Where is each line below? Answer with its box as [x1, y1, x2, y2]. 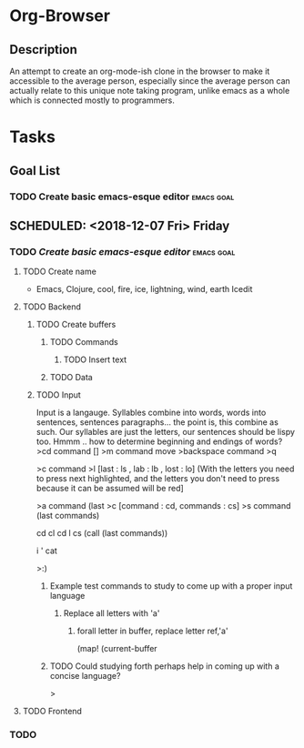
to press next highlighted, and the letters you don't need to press [35, 473, 280, 484]
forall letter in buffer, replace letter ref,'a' [76, 625, 229, 637]
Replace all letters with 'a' [63, 608, 160, 619]
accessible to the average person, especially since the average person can [9, 76, 291, 86]
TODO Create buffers [35, 319, 117, 330]
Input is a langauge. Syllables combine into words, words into [35, 407, 267, 419]
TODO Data [49, 372, 93, 383]
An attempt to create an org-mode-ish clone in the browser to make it [9, 66, 270, 76]
